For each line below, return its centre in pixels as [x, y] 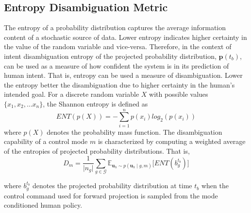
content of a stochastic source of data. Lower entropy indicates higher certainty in [125, 37]
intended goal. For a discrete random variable [72, 94]
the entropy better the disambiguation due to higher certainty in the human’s [119, 84]
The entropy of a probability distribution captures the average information [115, 27]
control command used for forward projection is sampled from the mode [111, 195]
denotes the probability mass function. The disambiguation [134, 132]
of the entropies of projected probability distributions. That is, [97, 151]
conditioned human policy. [43, 205]
